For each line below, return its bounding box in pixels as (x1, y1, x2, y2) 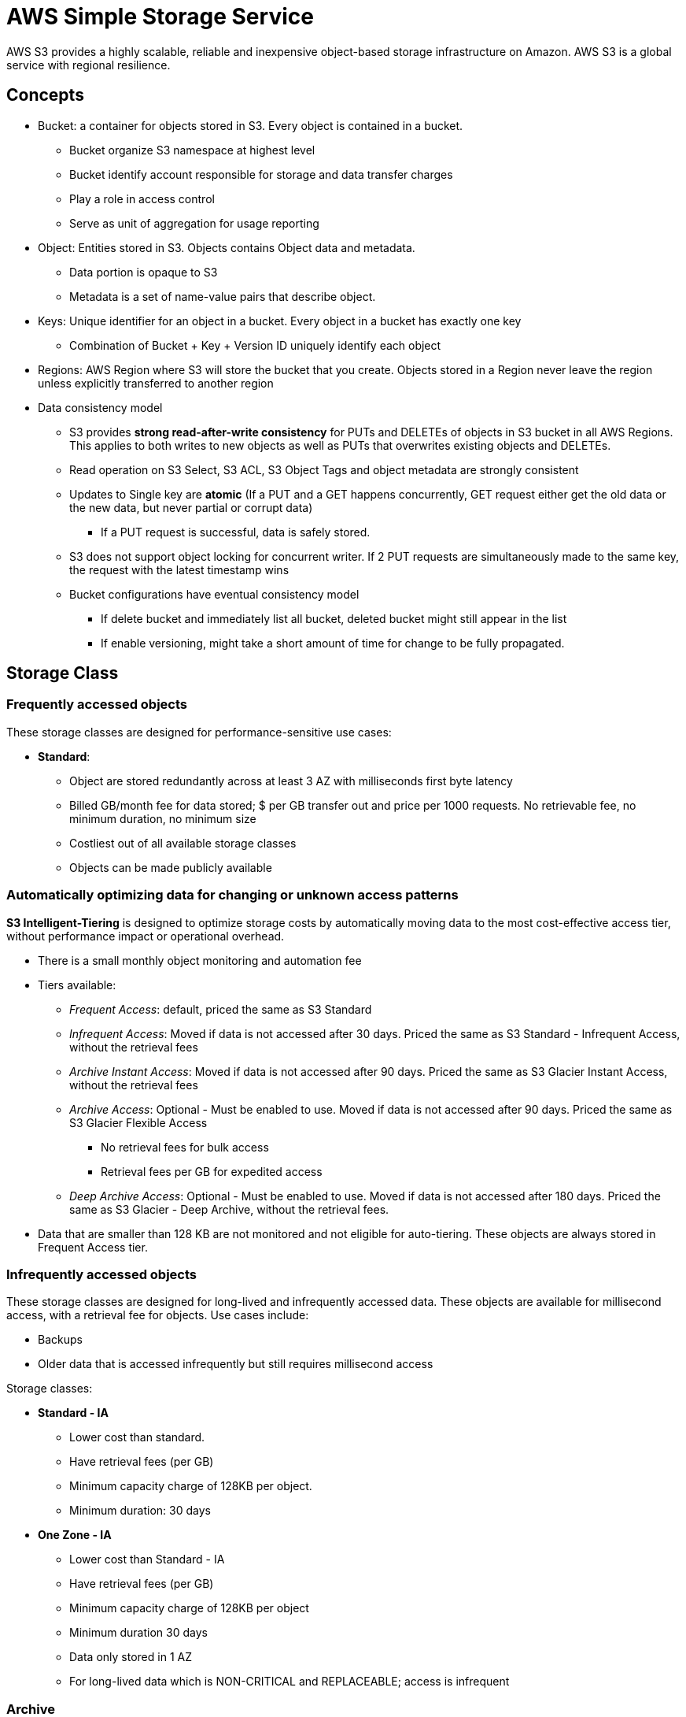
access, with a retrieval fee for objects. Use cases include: (6, 1308, 309, 1322)
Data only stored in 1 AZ (69, 1650, 192, 1664)
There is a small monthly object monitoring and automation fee (38, 953, 362, 967)
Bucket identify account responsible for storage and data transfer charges (69, 167, 453, 181)
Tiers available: (38, 977, 116, 992)
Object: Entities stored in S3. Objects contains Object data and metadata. (38, 240, 415, 254)
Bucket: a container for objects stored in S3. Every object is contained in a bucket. (38, 118, 463, 132)
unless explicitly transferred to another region (38, 376, 274, 390)
